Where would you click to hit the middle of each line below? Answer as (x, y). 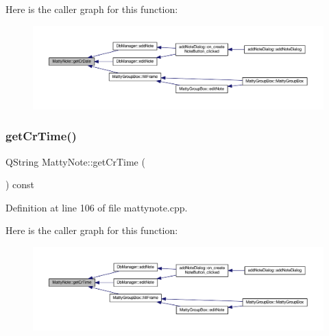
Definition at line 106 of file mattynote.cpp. (97, 207)
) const (20, 184)
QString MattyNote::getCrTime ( (75, 161)
